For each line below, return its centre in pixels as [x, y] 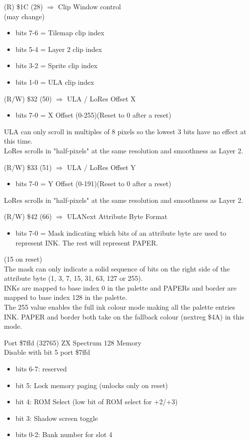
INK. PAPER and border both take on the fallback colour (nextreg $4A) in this [124, 316]
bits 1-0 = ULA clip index [55, 82]
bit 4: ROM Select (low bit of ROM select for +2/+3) [97, 402]
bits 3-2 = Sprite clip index [56, 65]
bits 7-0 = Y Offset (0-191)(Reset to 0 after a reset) [93, 184]
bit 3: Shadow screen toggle [57, 418]
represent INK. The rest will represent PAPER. [87, 242]
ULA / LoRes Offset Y [101, 167]
